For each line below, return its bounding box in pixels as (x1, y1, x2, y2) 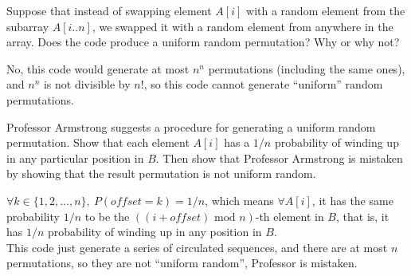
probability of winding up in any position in (48, 223, 262, 240)
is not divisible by (43, 76, 131, 93)
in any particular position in (6, 149, 144, 166)
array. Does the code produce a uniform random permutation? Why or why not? (6, 34, 400, 50)
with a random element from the (246, 2, 405, 18)
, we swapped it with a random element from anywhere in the (92, 18, 393, 34)
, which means (205, 191, 274, 208)
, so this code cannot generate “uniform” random (143, 76, 383, 93)
